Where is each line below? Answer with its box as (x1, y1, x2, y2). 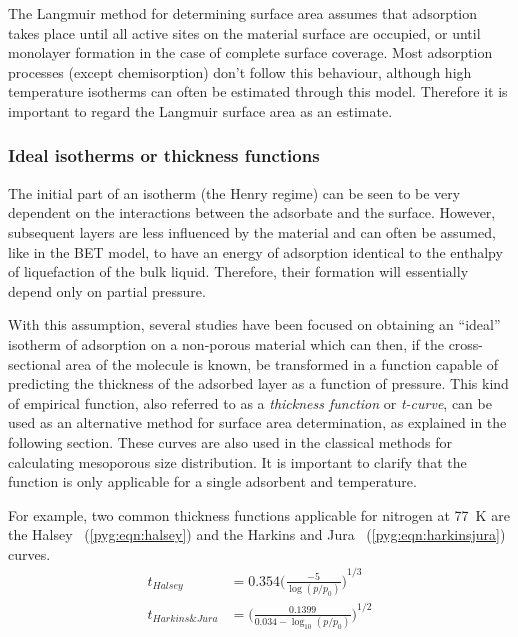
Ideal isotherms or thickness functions (8, 143, 320, 168)
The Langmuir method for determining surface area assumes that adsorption (8, 3, 478, 23)
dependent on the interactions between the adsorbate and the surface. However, (8, 202, 496, 223)
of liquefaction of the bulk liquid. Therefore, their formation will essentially (8, 261, 469, 282)
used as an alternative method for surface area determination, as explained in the (8, 412, 507, 433)
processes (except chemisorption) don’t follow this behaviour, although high (8, 61, 472, 82)
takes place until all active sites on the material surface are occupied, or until (8, 22, 481, 43)
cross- (448, 333, 484, 354)
